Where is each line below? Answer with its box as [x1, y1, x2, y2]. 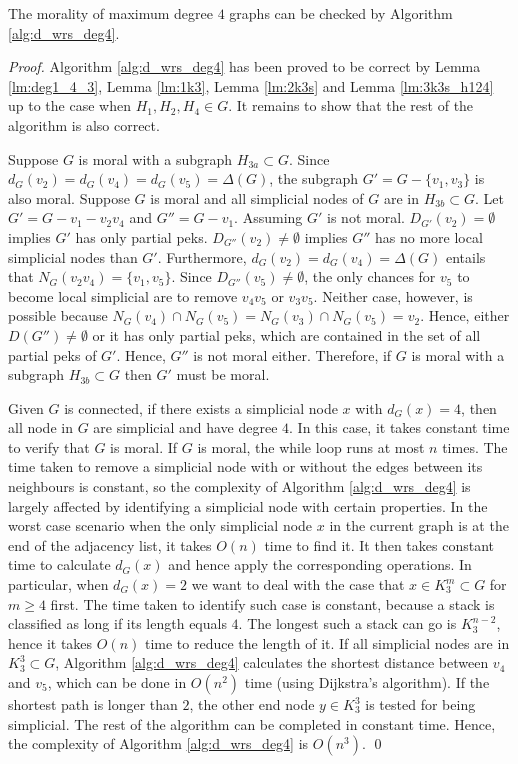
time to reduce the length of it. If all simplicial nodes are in [144, 632, 510, 653]
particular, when [8, 574, 109, 595]
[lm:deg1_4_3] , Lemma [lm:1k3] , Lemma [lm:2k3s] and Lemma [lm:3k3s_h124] [8, 75, 494, 96]
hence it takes [8, 632, 93, 653]
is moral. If [110, 436, 178, 457]
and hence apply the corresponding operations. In [168, 554, 472, 575]
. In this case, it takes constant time [289, 417, 510, 438]
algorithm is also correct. [8, 114, 160, 135]
